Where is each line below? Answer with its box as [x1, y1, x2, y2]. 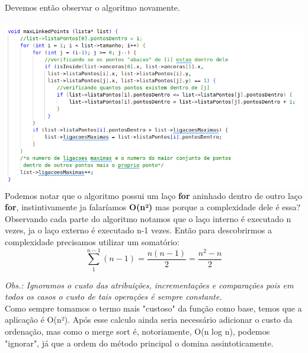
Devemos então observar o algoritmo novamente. [5, 1, 180, 13]
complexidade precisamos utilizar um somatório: [5, 235, 179, 248]
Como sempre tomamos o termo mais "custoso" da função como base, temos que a [5, 301, 302, 314]
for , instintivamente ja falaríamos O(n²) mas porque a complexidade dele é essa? [5, 201, 301, 213]
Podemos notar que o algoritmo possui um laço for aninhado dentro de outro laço [5, 189, 303, 201]
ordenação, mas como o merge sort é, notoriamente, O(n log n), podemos [5, 325, 270, 338]
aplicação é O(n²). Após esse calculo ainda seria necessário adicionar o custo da [5, 313, 293, 326]
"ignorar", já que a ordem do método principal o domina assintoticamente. [5, 336, 274, 349]
